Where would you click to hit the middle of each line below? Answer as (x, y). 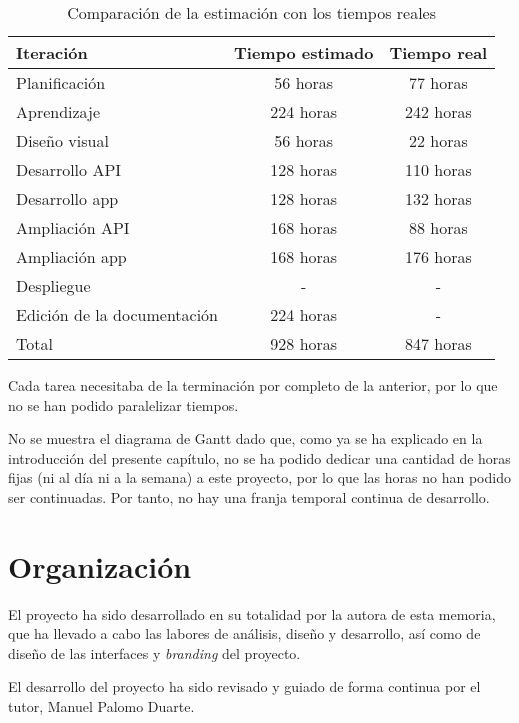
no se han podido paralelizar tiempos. (123, 404)
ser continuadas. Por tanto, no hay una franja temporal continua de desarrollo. (249, 496)
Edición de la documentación (117, 314)
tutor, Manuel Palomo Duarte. (101, 706)
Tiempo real (438, 52)
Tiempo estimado (304, 52)
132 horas (438, 198)
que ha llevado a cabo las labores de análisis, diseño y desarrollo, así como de (244, 633)
